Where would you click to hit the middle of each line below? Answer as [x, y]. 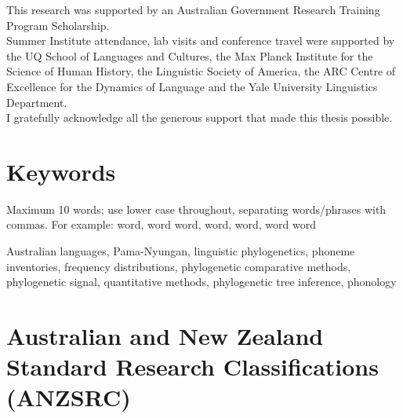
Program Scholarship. [58, 25]
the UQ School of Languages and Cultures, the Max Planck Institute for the [190, 55]
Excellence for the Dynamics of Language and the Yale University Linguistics [192, 86]
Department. [37, 102]
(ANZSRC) [69, 397]
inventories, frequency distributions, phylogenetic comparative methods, [179, 266]
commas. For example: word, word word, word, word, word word [161, 224]
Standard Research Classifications [192, 367]
